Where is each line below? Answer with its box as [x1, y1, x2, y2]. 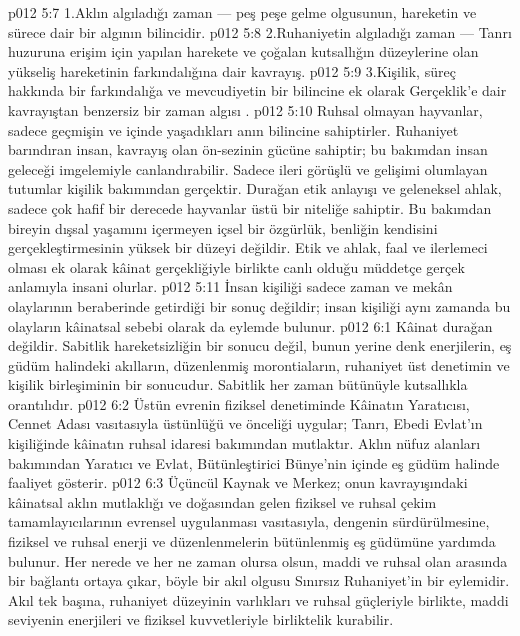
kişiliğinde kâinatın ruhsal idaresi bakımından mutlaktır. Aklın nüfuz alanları [8, 433, 481, 454]
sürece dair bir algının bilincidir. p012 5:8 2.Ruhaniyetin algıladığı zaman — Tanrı [8, 21, 512, 42]
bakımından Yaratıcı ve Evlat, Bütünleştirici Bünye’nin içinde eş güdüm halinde [8, 452, 500, 473]
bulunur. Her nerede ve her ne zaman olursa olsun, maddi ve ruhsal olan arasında [8, 550, 508, 571]
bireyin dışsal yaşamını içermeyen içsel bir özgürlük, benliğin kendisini [8, 217, 438, 238]
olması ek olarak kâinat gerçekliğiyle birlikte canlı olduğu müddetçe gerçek [8, 256, 465, 277]
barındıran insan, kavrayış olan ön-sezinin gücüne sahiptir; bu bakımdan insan [8, 139, 488, 160]
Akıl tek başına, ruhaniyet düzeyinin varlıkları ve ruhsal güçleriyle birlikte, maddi [8, 589, 509, 610]
